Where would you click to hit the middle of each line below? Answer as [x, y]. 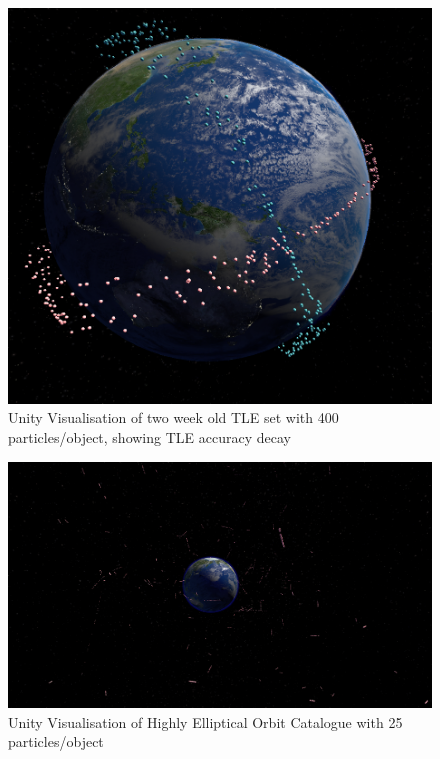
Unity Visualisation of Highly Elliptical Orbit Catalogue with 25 [205, 721]
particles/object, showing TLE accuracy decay [149, 437]
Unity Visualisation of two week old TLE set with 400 [173, 417]
